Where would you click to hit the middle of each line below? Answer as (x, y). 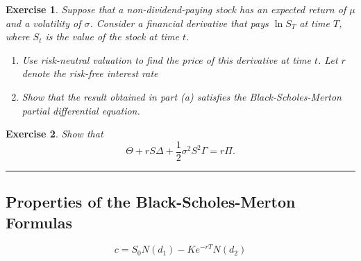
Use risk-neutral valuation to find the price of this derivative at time (166, 59)
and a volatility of (43, 23)
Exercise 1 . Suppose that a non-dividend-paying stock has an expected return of (176, 9)
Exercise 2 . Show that (54, 134)
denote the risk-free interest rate (90, 73)
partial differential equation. (81, 110)
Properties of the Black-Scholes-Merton (151, 202)
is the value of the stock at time (112, 36)
